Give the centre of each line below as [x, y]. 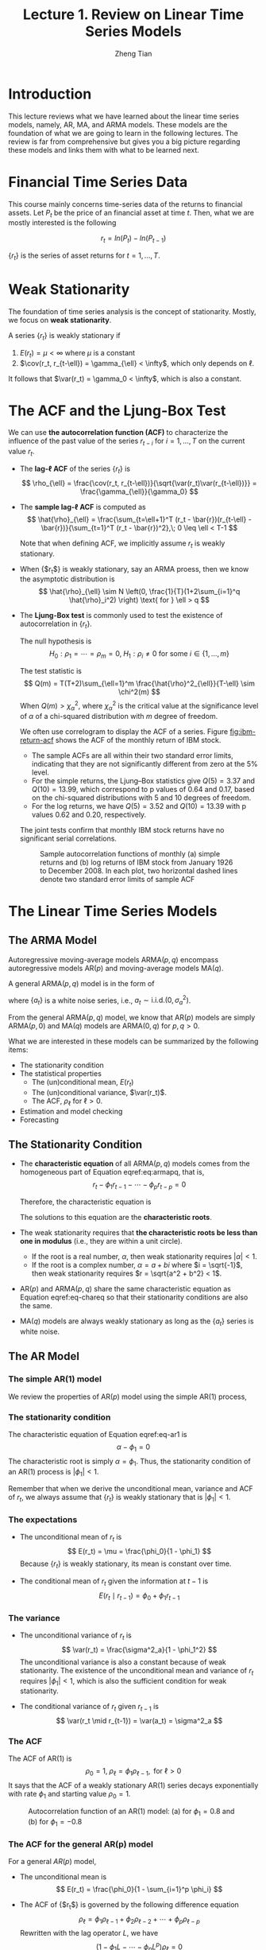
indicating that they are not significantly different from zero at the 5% [145, 763]
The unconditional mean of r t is [71, 1538]
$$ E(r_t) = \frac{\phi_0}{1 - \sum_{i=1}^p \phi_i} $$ [139, 1889]
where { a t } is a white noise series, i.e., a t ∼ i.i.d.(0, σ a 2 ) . [100, 1000]
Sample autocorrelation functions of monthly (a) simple [130, 853]
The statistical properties [60, 1073]
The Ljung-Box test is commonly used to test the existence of [121, 616]
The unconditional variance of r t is [76, 1636]
